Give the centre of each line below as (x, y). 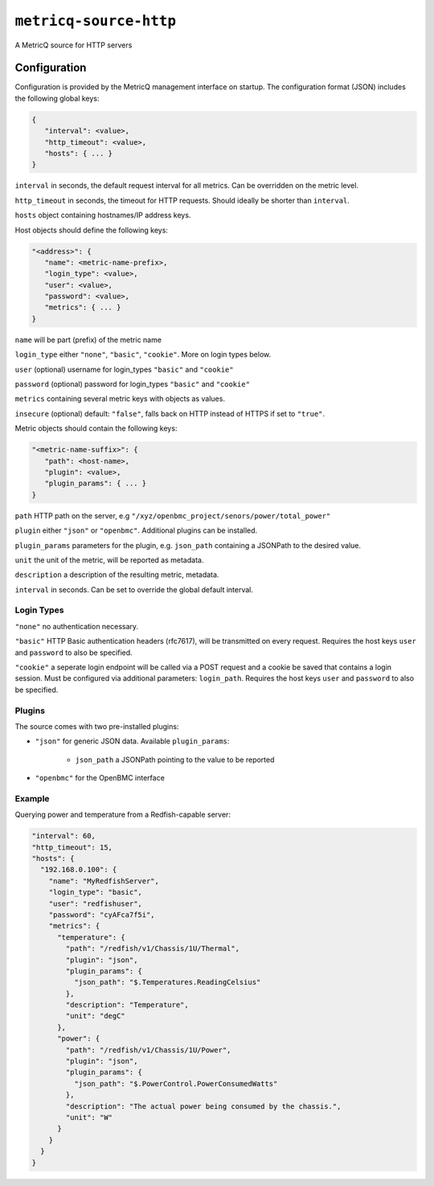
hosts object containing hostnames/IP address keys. (103, 215)
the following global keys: (57, 98)
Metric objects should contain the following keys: (96, 428)
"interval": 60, (64, 836)
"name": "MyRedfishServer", (104, 881)
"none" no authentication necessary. (77, 626)
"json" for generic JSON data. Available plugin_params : (132, 741)
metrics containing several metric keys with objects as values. (120, 399)
